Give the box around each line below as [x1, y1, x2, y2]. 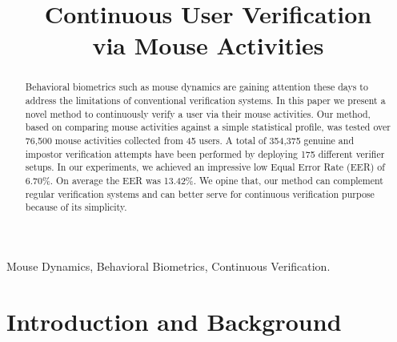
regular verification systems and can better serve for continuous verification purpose [25, 187, 375, 200]
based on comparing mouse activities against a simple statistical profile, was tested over [25, 120, 391, 134]
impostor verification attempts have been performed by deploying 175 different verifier [25, 147, 385, 160]
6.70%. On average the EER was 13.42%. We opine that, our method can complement [25, 173, 383, 187]
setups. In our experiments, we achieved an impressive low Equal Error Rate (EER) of [25, 160, 385, 174]
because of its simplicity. [25, 200, 127, 214]
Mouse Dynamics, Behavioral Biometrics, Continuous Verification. [6, 257, 331, 274]
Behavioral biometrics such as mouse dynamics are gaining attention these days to [25, 80, 368, 94]
